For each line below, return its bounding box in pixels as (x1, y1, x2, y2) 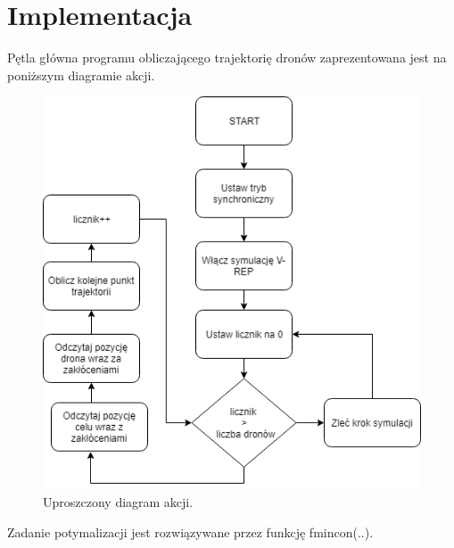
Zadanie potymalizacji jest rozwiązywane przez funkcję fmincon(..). (7, 522, 374, 541)
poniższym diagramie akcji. (7, 65, 155, 84)
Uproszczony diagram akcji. (43, 493, 194, 511)
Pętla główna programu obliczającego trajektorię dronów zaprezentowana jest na (7, 48, 447, 67)
